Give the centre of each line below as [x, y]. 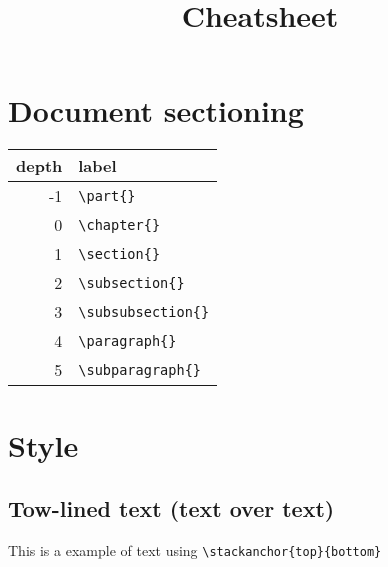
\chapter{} [119, 224]
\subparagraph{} [140, 369]
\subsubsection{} [144, 311]
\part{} [107, 195]
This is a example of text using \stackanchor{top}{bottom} [195, 549]
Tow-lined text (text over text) [171, 508]
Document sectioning [156, 110]
